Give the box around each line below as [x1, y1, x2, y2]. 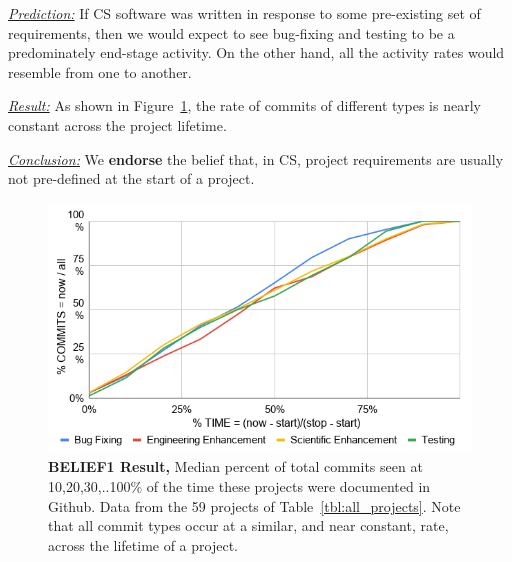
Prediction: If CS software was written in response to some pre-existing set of [8, 3, 481, 23]
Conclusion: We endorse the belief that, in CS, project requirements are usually [8, 148, 504, 169]
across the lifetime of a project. [48, 534, 238, 555]
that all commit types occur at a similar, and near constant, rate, [48, 515, 449, 536]
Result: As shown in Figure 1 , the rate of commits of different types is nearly [8, 95, 481, 116]
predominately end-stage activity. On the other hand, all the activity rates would [8, 42, 505, 63]
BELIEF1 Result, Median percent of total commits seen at [48, 456, 423, 477]
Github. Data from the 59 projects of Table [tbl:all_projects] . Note [48, 495, 461, 516]
